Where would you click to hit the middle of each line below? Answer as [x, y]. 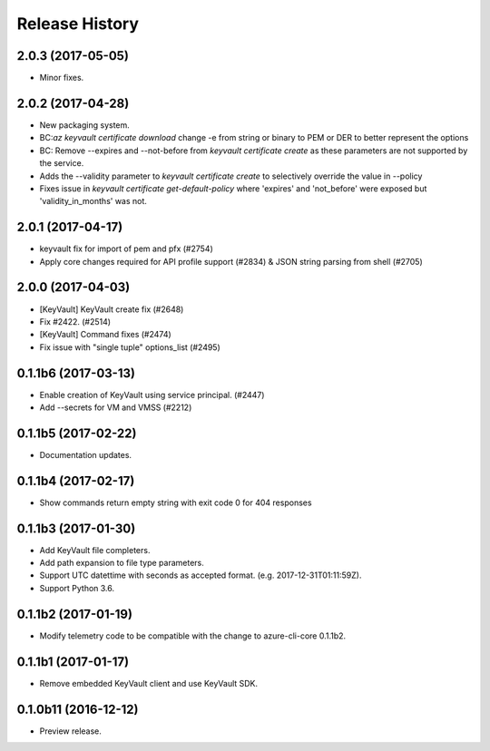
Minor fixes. [62, 78]
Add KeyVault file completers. [95, 550]
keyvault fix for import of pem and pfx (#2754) [126, 249]
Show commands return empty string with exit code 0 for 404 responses [176, 502]
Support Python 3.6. [77, 588]
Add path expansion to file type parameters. [122, 563]
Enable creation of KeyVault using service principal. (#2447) [152, 395]
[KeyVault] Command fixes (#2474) [105, 335]
